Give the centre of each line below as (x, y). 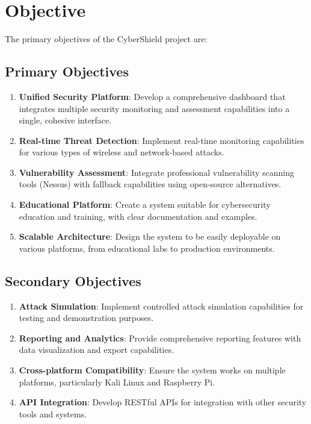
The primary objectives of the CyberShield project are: (106, 39)
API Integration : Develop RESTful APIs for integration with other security (163, 402)
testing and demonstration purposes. (86, 318)
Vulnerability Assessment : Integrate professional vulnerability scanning (156, 172)
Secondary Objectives (73, 280)
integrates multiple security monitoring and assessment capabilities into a (154, 108)
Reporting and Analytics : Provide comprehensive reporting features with (160, 338)
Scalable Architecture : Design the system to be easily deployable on (150, 236)
